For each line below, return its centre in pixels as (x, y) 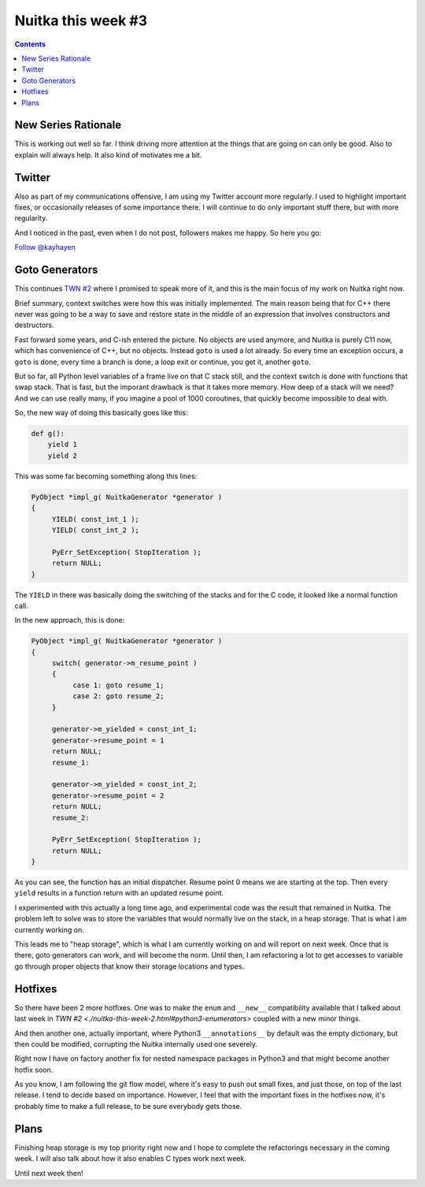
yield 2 (63, 456)
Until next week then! (49, 1173)
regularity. (31, 218)
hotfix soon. (34, 1070)
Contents (30, 44)
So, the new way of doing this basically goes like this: (101, 413)
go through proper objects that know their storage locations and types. (129, 966)
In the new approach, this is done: (70, 620)
